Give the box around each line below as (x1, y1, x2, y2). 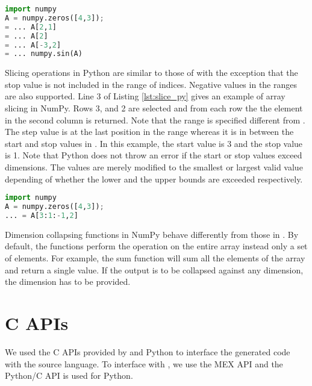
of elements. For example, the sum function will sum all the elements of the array (5, 252, 305, 264)
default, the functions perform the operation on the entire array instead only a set (5, 240, 308, 252)
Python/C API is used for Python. (5, 369, 133, 382)
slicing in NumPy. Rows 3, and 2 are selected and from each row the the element (5, 102, 303, 114)
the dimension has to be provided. (5, 275, 131, 288)
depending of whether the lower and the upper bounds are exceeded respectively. (5, 172, 303, 185)
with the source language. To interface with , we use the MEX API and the (5, 357, 283, 370)
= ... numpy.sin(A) (5, 49, 83, 58)
